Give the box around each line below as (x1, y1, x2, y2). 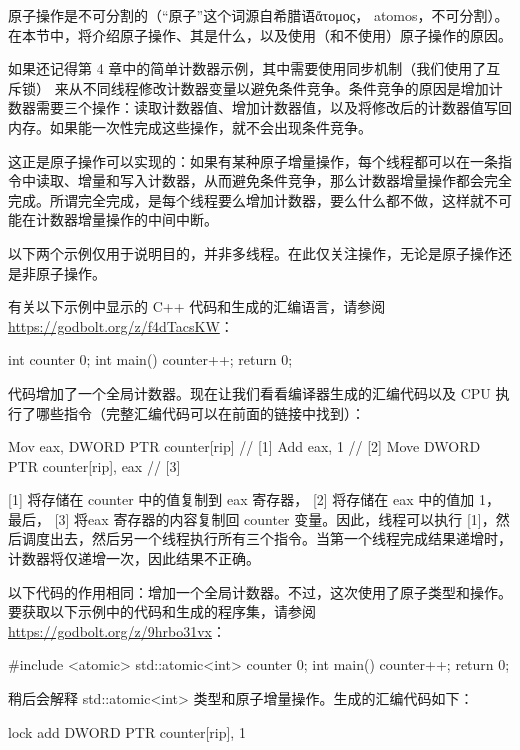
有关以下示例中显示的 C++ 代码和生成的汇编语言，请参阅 (8, 296, 386, 317)
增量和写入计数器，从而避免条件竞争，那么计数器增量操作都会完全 (77, 170, 512, 191)
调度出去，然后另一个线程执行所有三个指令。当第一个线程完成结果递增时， (21, 528, 512, 549)
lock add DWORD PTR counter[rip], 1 (8, 721, 246, 742)
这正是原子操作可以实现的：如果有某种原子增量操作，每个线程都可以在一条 (8, 150, 498, 171)
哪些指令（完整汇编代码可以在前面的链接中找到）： (35, 402, 365, 423)
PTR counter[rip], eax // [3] (8, 455, 181, 476)
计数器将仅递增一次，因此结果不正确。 (8, 548, 260, 569)
